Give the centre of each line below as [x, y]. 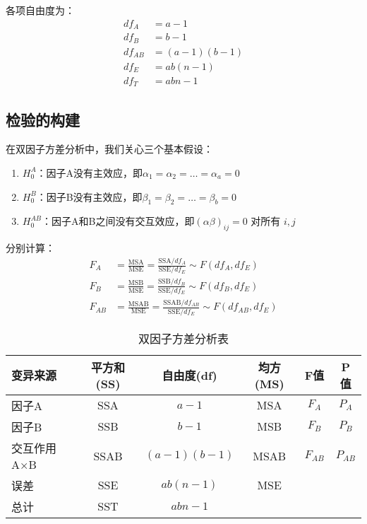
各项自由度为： [40, 10]
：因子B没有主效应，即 [89, 196]
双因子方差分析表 [183, 338]
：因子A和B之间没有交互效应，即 [118, 221]
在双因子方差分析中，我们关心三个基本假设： [109, 149]
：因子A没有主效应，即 [90, 172]
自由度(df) [189, 375]
